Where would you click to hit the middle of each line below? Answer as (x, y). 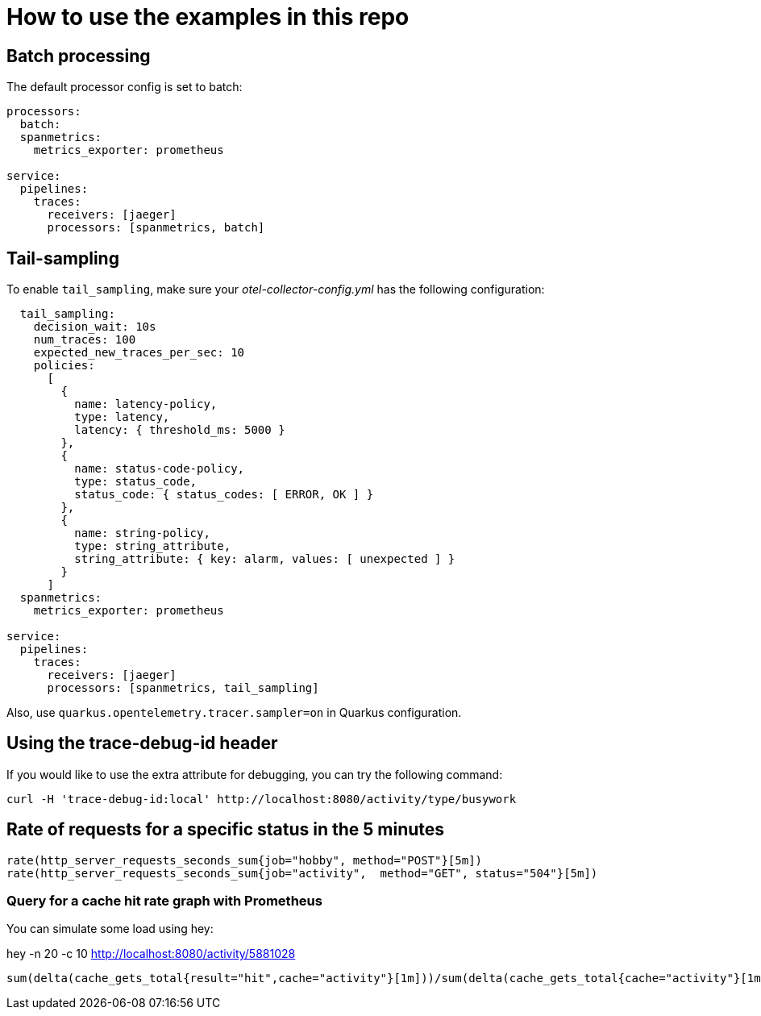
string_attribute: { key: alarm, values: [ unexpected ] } (265, 559)
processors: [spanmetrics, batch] (156, 228)
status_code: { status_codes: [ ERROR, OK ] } (224, 495)
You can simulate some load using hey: (110, 929)
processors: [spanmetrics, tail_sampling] (183, 688)
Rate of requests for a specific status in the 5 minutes (226, 830)
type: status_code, (136, 482)
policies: (64, 366)
